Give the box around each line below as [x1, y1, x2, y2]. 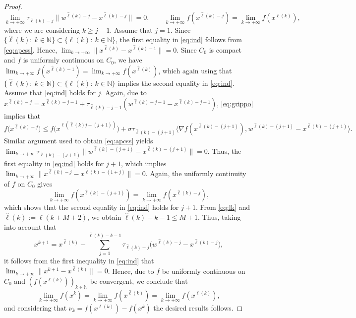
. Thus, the [207, 145, 241, 156]
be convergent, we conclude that [90, 275, 188, 286]
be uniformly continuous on [162, 265, 245, 276]
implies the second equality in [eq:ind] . [118, 77, 235, 88]
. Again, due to [101, 87, 147, 98]
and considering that [4, 302, 67, 313]
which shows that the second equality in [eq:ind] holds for [4, 202, 179, 212]
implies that [4, 110, 41, 121]
